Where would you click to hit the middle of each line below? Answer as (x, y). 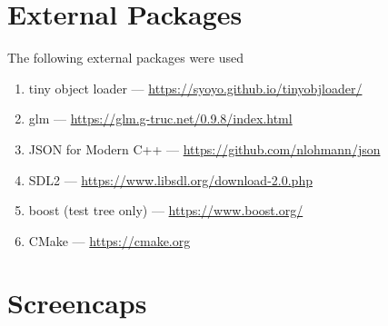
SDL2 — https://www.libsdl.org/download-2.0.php (170, 179)
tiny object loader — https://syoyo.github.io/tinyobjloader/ (195, 88)
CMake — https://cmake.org (109, 240)
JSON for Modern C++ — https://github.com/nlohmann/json (204, 148)
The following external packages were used (125, 58)
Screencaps (77, 303)
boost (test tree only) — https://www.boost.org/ (166, 210)
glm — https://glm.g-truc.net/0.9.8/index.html (160, 119)
